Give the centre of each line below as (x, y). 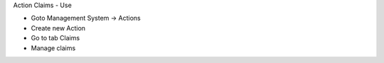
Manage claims (53, 48)
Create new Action (58, 28)
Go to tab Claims (55, 38)
